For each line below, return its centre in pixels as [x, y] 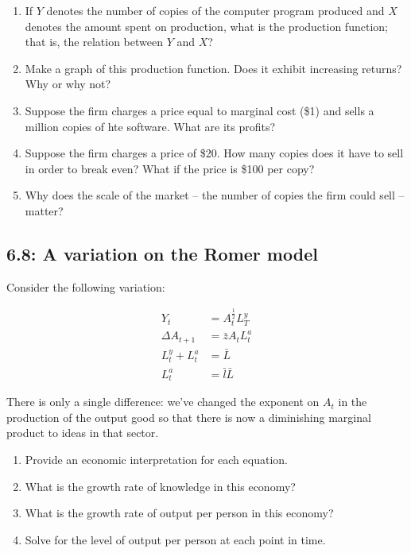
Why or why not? [68, 84]
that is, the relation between [94, 42]
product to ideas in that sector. [83, 433]
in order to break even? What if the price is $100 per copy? [170, 168]
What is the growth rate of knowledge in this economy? [160, 486]
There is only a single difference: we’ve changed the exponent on [163, 402]
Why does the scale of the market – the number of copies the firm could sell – [215, 195]
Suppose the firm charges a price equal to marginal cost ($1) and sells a [200, 110]
